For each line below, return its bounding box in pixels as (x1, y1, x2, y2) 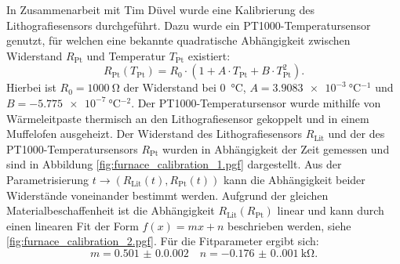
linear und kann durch (277, 202, 384, 219)
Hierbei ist (6, 79, 56, 96)
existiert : (187, 47, 231, 63)
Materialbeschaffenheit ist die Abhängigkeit (6, 202, 215, 219)
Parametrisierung (6, 171, 89, 187)
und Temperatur (86, 47, 165, 63)
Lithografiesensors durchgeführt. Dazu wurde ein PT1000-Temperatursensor (6, 16, 371, 33)
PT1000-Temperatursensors (6, 140, 138, 157)
